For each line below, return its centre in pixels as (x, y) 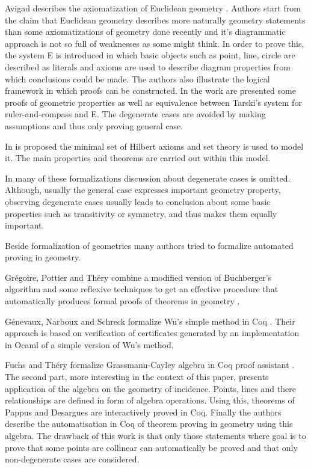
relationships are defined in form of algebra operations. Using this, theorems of (150, 400)
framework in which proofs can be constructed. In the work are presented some (150, 90)
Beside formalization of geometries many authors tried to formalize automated (149, 245)
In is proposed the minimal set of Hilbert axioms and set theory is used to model (154, 146)
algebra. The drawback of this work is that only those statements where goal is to (155, 435)
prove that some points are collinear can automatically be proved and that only (151, 447)
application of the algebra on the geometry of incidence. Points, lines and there (150, 388)
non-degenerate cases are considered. (72, 459)
